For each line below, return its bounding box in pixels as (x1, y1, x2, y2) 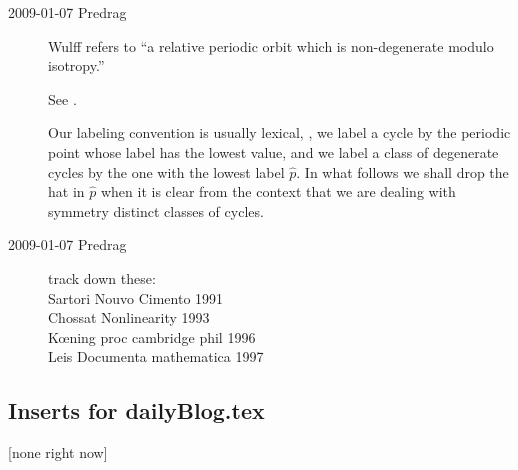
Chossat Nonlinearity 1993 (48, 307, 210, 328)
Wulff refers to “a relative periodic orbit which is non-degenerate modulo (48, 35, 494, 56)
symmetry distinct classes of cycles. (48, 200, 264, 221)
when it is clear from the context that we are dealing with (100, 181, 456, 202)
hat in (48, 181, 85, 202)
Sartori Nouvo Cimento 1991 (48, 287, 224, 308)
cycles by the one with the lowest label (48, 161, 285, 182)
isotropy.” (48, 55, 105, 76)
